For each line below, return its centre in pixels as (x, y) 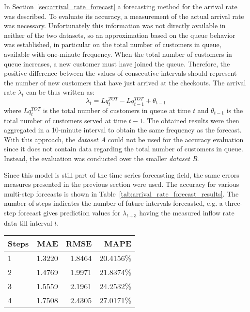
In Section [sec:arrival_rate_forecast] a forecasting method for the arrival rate (121, 6)
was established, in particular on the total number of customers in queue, (113, 44)
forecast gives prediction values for (69, 212)
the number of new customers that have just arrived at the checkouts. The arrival (125, 82)
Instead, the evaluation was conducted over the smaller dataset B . (102, 158)
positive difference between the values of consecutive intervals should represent (120, 73)
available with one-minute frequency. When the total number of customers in (118, 54)
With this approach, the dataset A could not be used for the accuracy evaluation (124, 139)
